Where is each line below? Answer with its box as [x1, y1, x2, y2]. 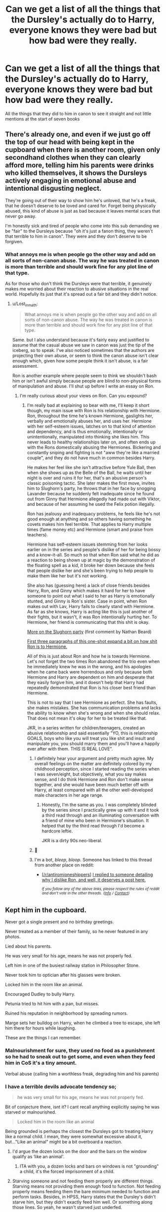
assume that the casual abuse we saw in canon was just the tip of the [12, 342, 154, 348]
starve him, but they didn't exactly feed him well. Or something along [12, 1199, 153, 1205]
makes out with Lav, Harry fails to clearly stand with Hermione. [27, 603, 155, 609]
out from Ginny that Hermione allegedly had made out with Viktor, [27, 496, 161, 502]
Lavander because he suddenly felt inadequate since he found [27, 490, 155, 496]
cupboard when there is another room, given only [5, 146, 161, 154]
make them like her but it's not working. [27, 572, 108, 579]
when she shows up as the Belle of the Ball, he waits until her [27, 470, 152, 476]
